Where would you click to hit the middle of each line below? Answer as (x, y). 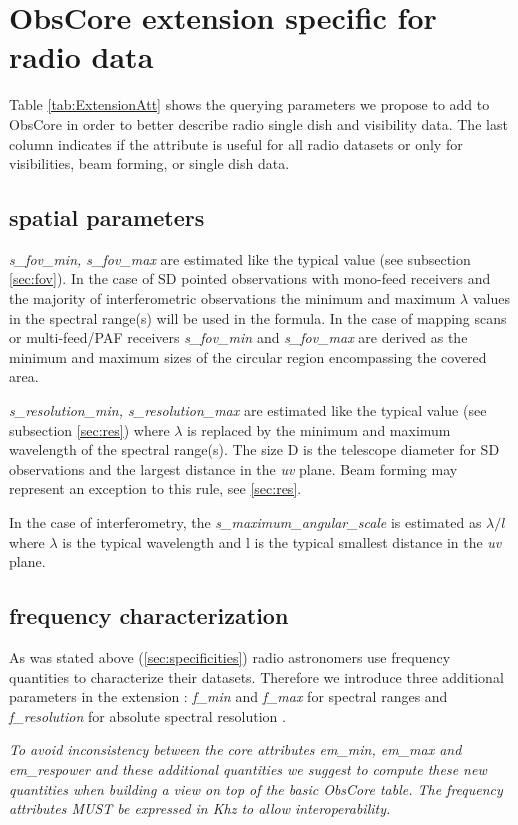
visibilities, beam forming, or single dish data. (149, 163)
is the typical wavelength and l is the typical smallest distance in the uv (282, 541)
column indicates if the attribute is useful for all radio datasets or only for (236, 143)
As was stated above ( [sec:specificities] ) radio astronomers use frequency (230, 657)
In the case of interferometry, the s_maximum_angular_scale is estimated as (245, 522)
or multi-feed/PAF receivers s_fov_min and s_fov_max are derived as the (238, 337)
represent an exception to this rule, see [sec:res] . (155, 488)
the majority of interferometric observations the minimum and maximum (232, 298)
